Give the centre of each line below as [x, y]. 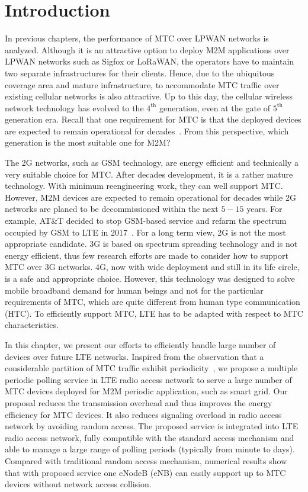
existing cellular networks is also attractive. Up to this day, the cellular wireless [149, 96]
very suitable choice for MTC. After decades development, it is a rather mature [149, 174]
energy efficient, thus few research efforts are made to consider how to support [147, 255]
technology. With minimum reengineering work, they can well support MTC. [144, 186]
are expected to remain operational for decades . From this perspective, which [147, 131]
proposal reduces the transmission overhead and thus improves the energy [139, 402]
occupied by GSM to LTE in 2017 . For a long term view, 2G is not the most [145, 232]
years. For [264, 209]
